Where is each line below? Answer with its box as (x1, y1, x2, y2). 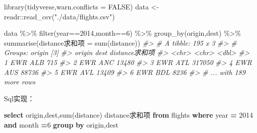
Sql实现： (4, 93, 35, 103)
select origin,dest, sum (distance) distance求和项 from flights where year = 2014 (4, 110, 253, 120)
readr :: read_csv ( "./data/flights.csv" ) (4, 11, 115, 21)
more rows (4, 76, 35, 87)
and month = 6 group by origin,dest (4, 119, 119, 130)
